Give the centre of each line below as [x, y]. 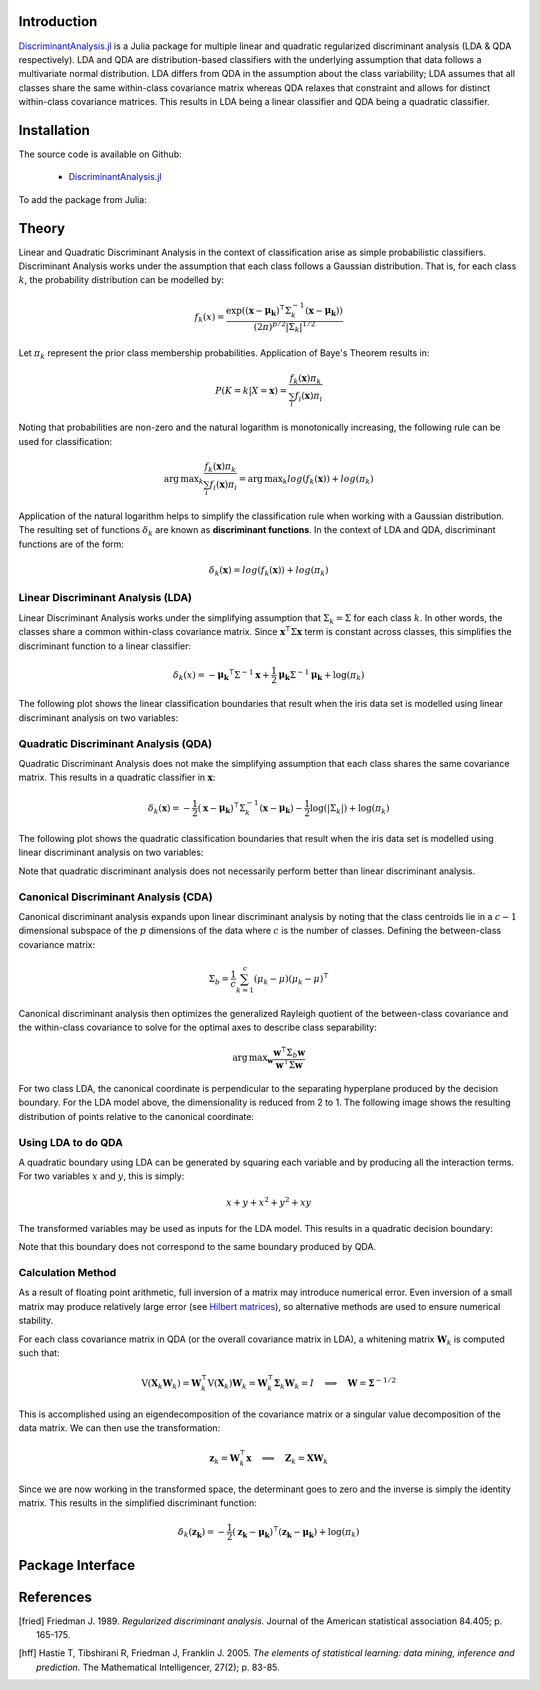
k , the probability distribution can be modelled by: [121, 280]
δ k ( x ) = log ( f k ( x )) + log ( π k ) [268, 571]
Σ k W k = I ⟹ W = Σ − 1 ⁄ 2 [335, 1383]
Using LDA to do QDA [71, 1142]
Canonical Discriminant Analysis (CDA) [116, 897]
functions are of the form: [71, 544]
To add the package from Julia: [82, 199]
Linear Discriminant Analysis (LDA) [105, 598]
